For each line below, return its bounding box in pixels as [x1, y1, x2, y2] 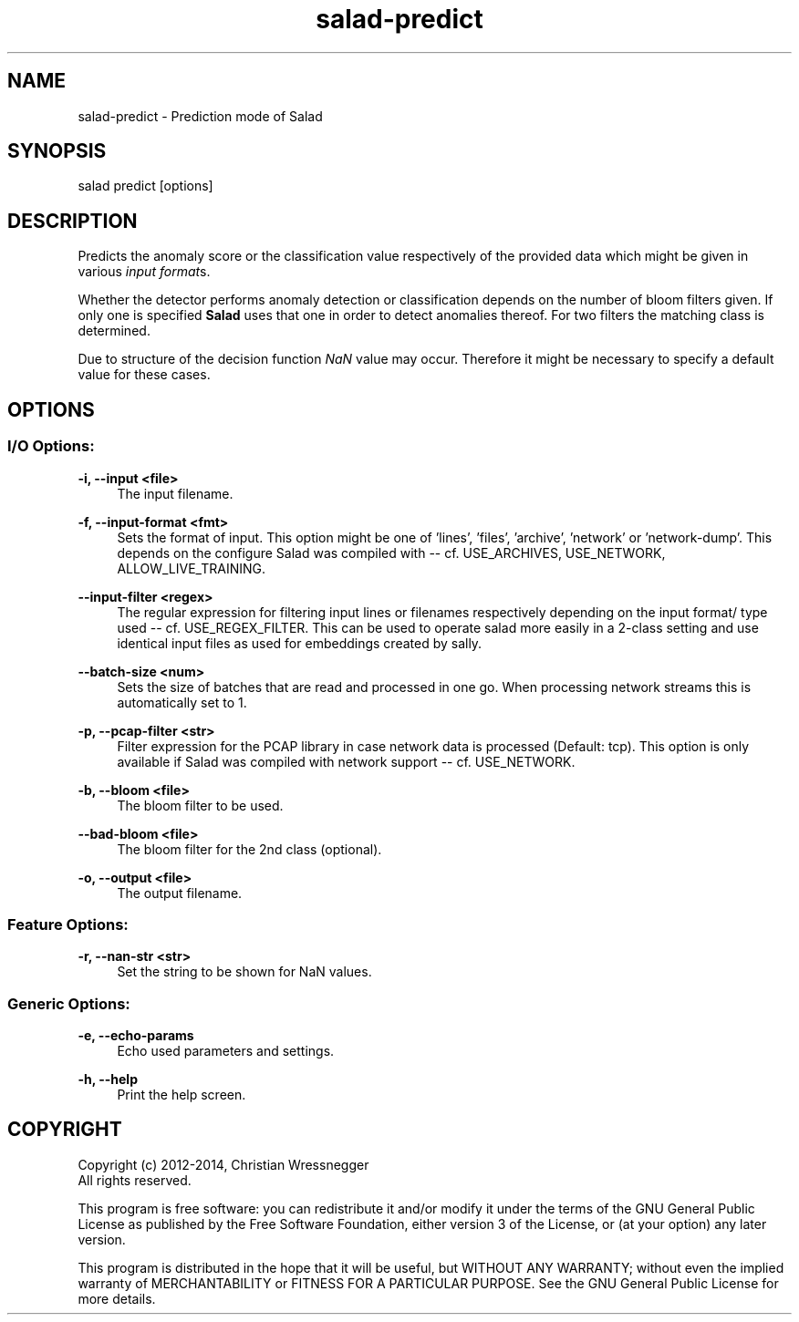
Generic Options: [7, 994, 130, 1013]
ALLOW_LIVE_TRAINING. [117, 560, 265, 576]
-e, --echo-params [78, 1028, 194, 1043]
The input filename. [117, 485, 233, 501]
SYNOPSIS [7, 139, 107, 163]
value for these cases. [78, 367, 211, 383]
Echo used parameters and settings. [117, 1043, 335, 1059]
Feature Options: [7, 914, 129, 934]
